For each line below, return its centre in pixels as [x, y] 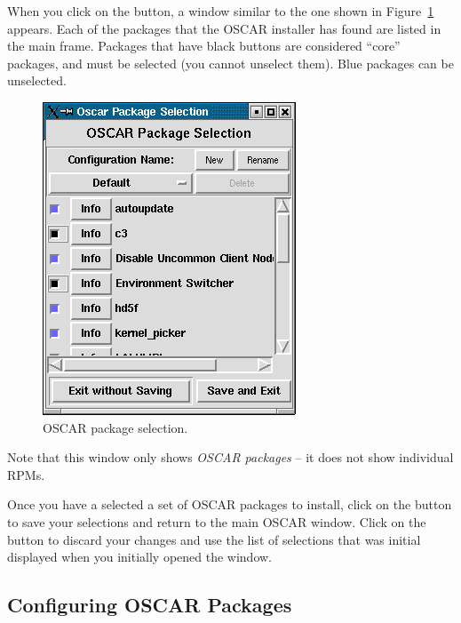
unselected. [37, 80]
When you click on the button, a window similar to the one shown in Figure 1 [221, 11]
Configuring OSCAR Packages [150, 605]
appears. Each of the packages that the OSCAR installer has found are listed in [224, 28]
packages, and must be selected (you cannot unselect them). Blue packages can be [230, 63]
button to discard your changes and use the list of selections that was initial [214, 539]
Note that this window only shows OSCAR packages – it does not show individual [230, 457]
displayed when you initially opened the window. [140, 557]
